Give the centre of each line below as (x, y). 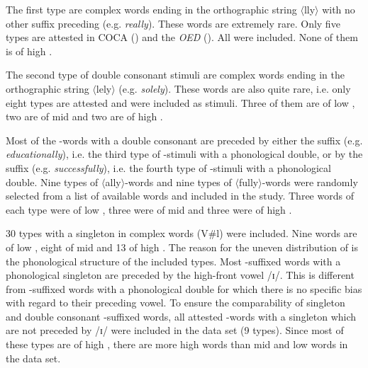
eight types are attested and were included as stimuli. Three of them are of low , (180, 102)
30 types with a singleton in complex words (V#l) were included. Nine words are (182, 233)
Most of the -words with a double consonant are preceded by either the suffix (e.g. (184, 140)
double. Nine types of (52, 182)
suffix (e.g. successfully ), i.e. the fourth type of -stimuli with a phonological (168, 167)
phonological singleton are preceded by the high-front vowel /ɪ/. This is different (180, 275)
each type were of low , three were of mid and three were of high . (149, 209)
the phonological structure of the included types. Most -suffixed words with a (173, 261)
